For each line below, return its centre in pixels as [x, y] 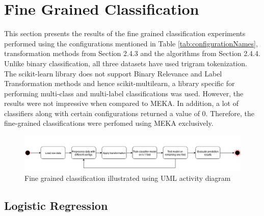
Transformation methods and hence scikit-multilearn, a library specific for [120, 83]
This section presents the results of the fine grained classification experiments [125, 33]
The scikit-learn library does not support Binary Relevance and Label [113, 73]
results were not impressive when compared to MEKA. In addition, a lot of [121, 103]
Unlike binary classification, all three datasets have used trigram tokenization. [126, 63]
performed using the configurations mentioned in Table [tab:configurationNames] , [131, 43]
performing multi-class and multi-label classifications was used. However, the [124, 93]
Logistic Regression [56, 205]
